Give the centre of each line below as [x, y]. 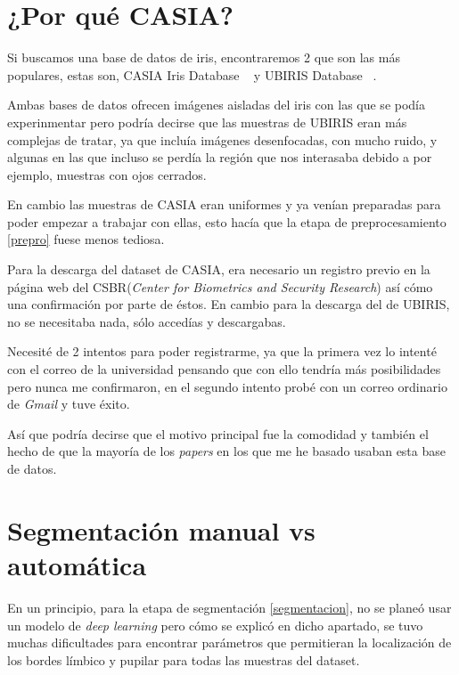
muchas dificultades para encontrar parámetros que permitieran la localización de [229, 642]
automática [77, 564]
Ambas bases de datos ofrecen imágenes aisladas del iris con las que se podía [216, 105]
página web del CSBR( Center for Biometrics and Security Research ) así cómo [220, 286]
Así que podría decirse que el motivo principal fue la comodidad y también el [218, 433]
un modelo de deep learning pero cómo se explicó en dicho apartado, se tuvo [215, 625]
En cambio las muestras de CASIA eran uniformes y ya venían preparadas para [224, 204]
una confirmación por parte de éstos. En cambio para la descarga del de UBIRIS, [229, 304]
